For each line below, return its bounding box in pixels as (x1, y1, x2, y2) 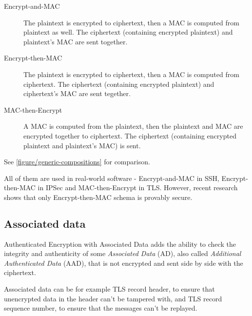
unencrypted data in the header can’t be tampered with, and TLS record (4, 293, 222, 303)
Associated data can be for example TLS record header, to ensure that (4, 284, 215, 294)
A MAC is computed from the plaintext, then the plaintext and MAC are (23, 121, 243, 131)
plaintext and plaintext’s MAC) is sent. (23, 140, 141, 150)
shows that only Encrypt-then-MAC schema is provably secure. (4, 192, 193, 202)
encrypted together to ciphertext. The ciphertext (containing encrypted (23, 130, 236, 140)
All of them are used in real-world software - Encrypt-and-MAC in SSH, (4, 173, 219, 183)
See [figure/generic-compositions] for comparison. (4, 157, 150, 167)
